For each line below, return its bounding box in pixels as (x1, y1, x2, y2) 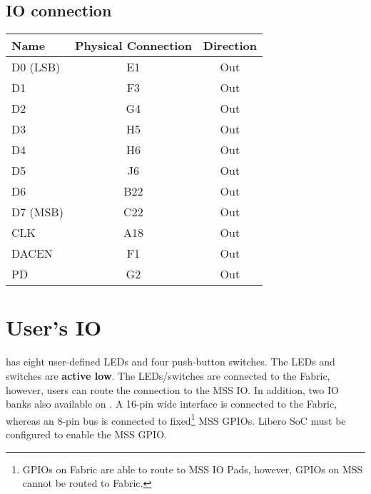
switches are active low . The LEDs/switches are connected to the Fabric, (6, 368, 330, 383)
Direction (203, 37, 257, 54)
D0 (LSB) (11, 59, 61, 76)
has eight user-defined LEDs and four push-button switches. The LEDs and (6, 354, 335, 369)
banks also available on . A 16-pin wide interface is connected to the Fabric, (6, 396, 337, 411)
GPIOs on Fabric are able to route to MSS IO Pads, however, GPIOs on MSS (22, 461, 363, 476)
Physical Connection (74, 37, 192, 54)
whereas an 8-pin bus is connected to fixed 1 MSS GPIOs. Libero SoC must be (6, 410, 346, 428)
